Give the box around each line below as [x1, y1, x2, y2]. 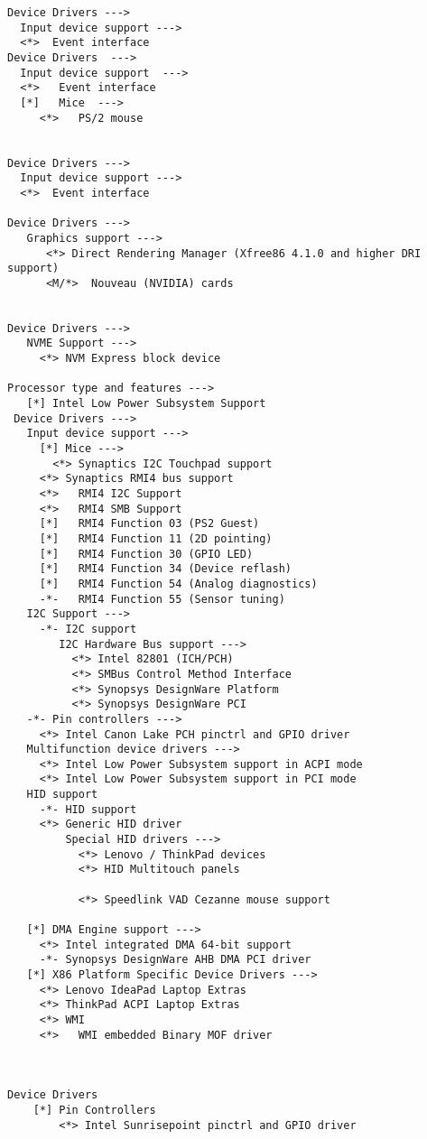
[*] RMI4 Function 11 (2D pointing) [39, 532, 273, 545]
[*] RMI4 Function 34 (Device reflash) [39, 562, 292, 576]
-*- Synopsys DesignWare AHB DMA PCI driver [39, 953, 311, 967]
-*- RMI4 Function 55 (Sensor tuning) [39, 592, 285, 606]
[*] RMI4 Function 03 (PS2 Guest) [39, 517, 260, 531]
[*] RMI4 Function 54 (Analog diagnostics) [39, 577, 318, 590]
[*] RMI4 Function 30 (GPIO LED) [39, 547, 254, 560]
